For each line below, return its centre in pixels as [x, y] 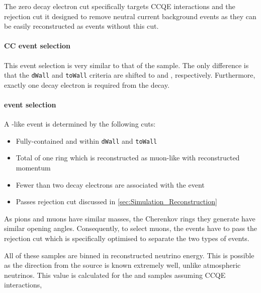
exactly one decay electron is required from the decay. [87, 84]
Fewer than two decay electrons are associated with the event [110, 184]
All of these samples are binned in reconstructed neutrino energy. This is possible [129, 255]
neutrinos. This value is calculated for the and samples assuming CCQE [115, 275]
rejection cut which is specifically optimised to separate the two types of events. [127, 238]
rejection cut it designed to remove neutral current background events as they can [130, 16]
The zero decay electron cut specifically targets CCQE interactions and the [120, 6]
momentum [33, 168]
